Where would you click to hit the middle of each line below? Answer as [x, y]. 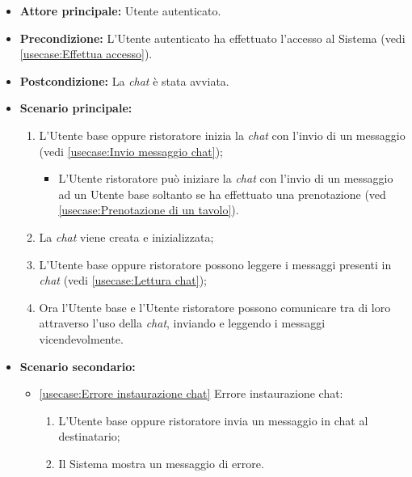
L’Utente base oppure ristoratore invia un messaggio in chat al [213, 420]
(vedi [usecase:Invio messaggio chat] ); [131, 151]
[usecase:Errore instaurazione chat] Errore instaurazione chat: [191, 393]
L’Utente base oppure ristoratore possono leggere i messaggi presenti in [215, 264]
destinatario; [89, 436]
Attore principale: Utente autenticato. [120, 11]
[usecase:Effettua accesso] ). [86, 54]
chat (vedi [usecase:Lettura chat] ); [123, 280]
